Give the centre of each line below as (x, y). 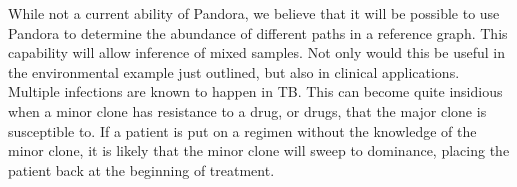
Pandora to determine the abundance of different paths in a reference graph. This (258, 32)
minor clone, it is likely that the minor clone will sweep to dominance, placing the (259, 150)
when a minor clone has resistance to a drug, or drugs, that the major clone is (247, 110)
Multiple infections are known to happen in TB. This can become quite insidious (255, 91)
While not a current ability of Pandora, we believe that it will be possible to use (254, 13)
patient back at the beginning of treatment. (141, 169)
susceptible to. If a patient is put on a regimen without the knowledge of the (242, 130)
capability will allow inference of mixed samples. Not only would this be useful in (256, 52)
